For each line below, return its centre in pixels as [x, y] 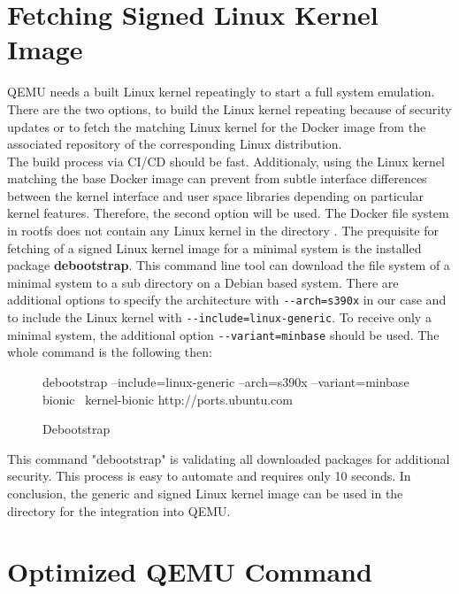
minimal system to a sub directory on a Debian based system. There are [203, 282]
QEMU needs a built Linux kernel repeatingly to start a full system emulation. [221, 92]
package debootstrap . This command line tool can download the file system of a [229, 265]
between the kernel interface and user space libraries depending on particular [216, 195]
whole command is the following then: [110, 352]
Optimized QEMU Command [190, 571]
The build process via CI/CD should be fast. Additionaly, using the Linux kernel [226, 161]
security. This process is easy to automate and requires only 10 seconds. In [209, 476]
